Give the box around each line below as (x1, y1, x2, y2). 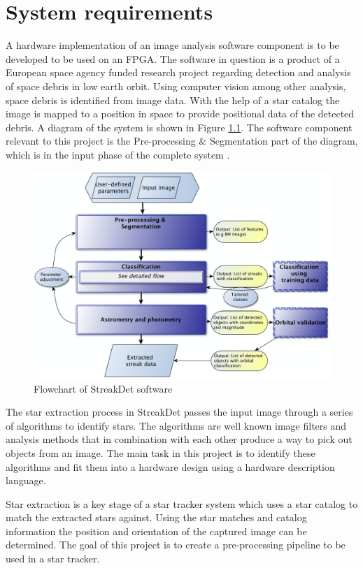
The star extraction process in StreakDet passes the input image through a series (6, 405, 353, 419)
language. (6, 473, 46, 488)
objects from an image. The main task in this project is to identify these (6, 445, 315, 460)
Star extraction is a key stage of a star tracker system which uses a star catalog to (6, 496, 358, 511)
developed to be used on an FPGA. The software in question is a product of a (6, 51, 340, 66)
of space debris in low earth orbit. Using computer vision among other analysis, (6, 78, 346, 93)
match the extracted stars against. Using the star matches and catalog (6, 510, 307, 525)
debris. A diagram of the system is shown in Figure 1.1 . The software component (6, 119, 353, 134)
